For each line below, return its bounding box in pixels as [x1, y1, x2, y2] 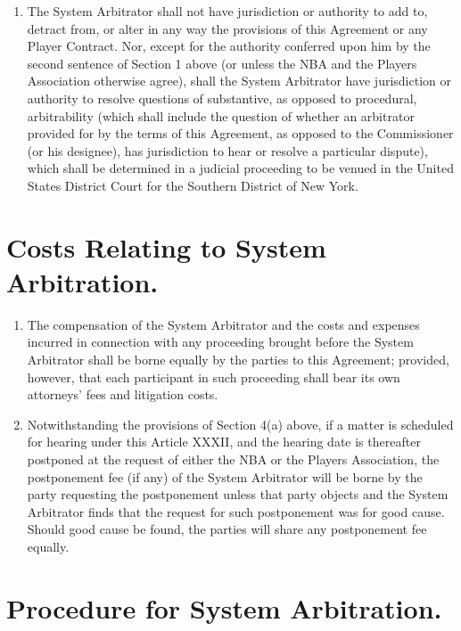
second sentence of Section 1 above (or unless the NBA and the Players [27, 53, 417, 72]
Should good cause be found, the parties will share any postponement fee [27, 520, 427, 538]
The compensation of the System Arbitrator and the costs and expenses [27, 315, 420, 333]
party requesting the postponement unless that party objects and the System [27, 485, 449, 504]
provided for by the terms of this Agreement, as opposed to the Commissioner [27, 124, 454, 143]
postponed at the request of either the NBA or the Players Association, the [27, 450, 440, 468]
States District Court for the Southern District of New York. [27, 176, 358, 194]
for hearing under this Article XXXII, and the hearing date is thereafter [27, 432, 421, 451]
